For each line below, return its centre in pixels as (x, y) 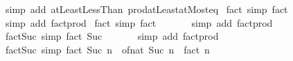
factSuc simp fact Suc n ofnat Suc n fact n (107, 49)
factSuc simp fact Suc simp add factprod (112, 36)
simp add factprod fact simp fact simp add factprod (139, 22)
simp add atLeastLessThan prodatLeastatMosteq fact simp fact (146, 9)
